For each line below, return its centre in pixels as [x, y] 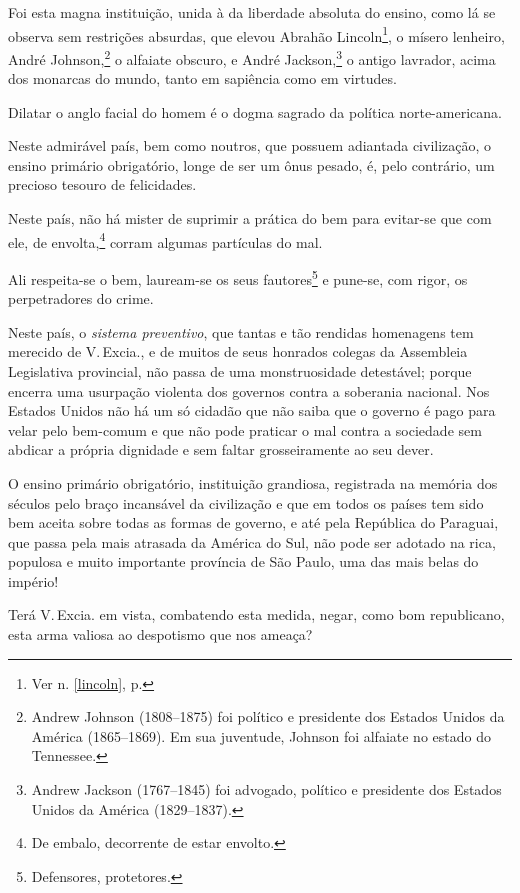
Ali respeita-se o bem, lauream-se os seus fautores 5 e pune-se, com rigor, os [238, 277]
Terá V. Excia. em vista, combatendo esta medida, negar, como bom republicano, [256, 614]
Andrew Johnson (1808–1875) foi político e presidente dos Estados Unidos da [268, 716]
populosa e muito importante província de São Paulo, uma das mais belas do [243, 561]
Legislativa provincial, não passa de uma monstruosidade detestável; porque [240, 370]
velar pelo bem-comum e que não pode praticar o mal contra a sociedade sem [245, 429]
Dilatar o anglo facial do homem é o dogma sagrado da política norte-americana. [255, 111]
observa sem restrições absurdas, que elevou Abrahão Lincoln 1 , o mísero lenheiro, [256, 34]
